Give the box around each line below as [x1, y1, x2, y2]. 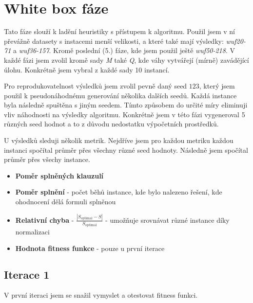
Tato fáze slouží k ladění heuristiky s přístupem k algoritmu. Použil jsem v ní [4, 26, 235, 36]
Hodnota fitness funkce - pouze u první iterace [15, 243, 165, 253]
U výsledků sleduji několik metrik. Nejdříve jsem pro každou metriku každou [4, 135, 234, 145]
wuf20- [226, 36, 246, 46]
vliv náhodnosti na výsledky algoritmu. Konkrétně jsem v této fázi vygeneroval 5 [4, 109, 245, 119]
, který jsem [199, 81, 235, 91]
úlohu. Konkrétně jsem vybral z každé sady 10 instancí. [4, 64, 170, 74]
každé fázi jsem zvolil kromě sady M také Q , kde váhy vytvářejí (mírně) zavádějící [4, 54, 249, 65]
